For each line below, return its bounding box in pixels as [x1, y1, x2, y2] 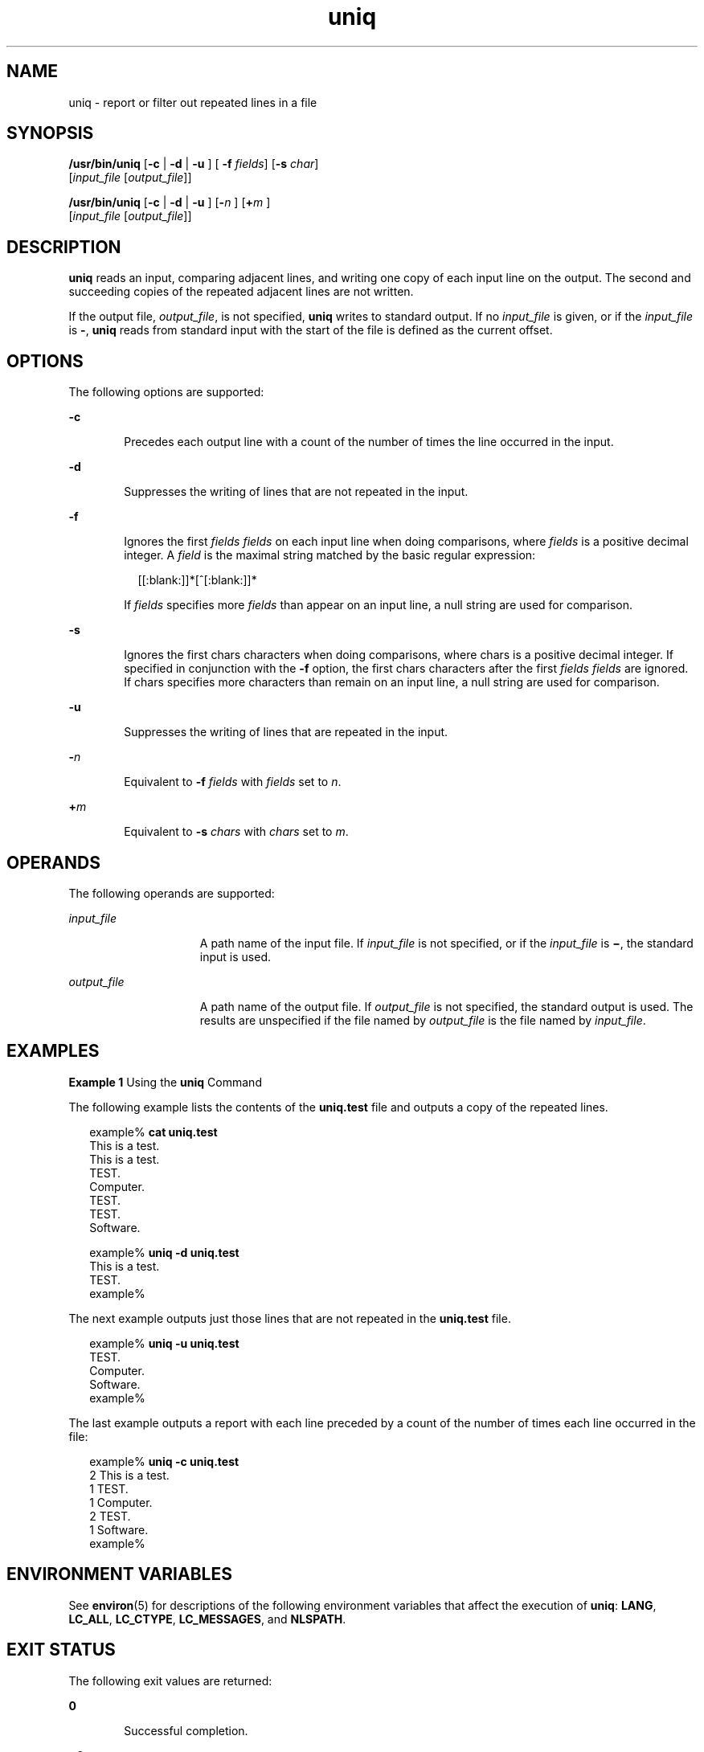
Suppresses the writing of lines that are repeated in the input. [124, 725, 448, 739]
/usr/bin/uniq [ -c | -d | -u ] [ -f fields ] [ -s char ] [68, 157, 319, 171]
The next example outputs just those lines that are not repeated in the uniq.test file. [68, 1311, 511, 1325]
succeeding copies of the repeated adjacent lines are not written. [68, 284, 414, 299]
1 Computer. [89, 1495, 153, 1509]
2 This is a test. [89, 1468, 170, 1482]
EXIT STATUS [6, 1639, 116, 1660]
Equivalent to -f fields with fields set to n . [124, 775, 342, 789]
